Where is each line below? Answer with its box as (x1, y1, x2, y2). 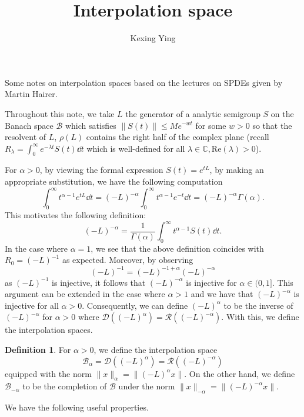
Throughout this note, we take (5, 107, 115, 119)
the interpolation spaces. (5, 323, 93, 336)
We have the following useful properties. (5, 401, 149, 413)
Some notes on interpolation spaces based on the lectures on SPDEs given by (5, 76, 283, 88)
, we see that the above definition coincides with (91, 242, 264, 254)
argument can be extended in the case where (5, 288, 165, 300)
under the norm (118, 380, 175, 392)
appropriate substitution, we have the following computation (5, 175, 223, 188)
